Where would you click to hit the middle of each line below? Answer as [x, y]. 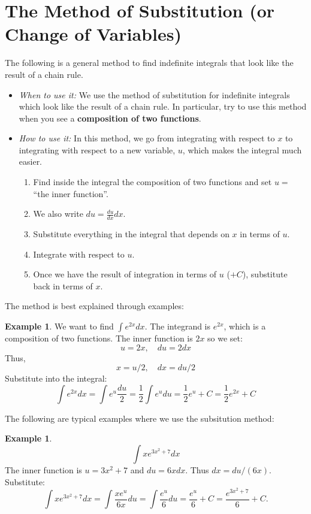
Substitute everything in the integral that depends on [131, 234]
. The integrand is [178, 326]
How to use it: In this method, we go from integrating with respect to [147, 138]
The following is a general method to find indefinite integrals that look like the [149, 63]
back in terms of [63, 285]
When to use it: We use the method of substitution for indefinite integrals [154, 94]
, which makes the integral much [242, 149]
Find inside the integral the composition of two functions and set [153, 182]
